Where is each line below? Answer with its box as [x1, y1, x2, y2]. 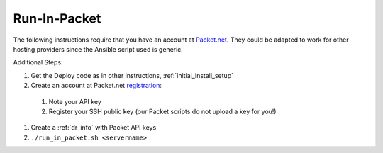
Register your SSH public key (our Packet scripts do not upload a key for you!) [48, 107, 277, 115]
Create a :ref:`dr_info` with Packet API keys [30, 123, 157, 132]
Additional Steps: [13, 58, 63, 67]
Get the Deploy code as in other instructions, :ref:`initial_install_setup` [30, 71, 234, 79]
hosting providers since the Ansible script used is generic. [13, 45, 184, 53]
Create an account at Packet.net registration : [30, 81, 162, 90]
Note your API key [48, 97, 102, 106]
